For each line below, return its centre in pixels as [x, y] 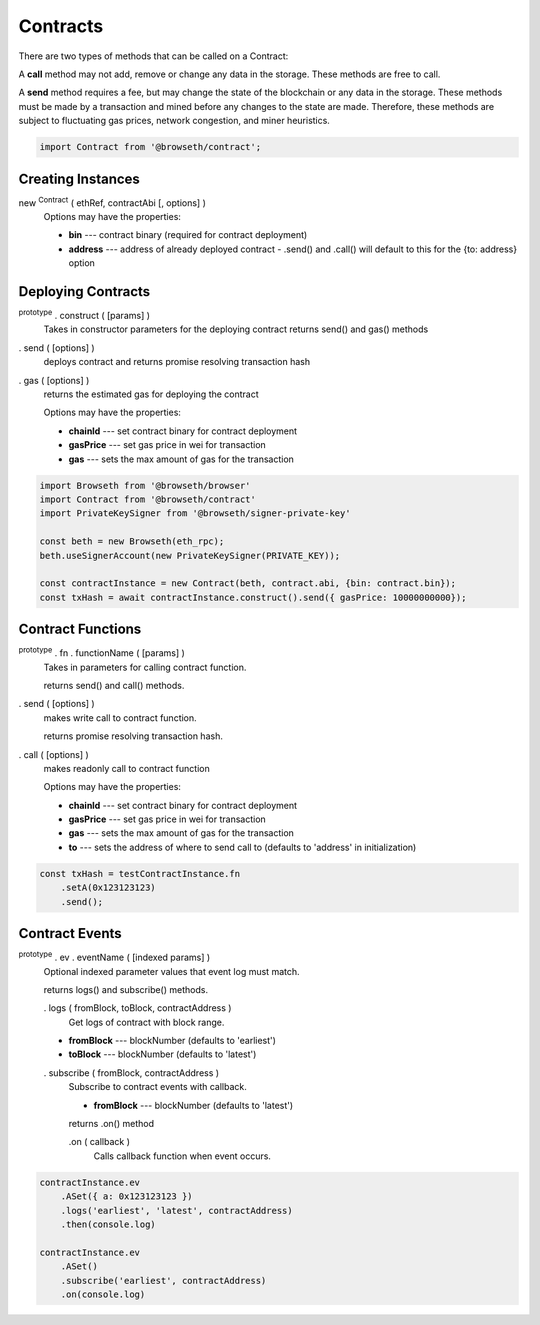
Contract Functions [80, 629]
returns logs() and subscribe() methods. [126, 989]
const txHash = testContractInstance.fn [139, 873]
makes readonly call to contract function [126, 768]
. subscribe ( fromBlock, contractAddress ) [131, 1072]
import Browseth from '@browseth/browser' [145, 485]
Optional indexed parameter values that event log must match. [171, 971]
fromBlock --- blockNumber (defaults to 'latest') [193, 1105]
